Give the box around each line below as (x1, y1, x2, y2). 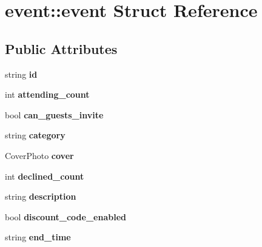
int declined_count (5, 169, 84, 182)
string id (5, 67, 38, 80)
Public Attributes (5, 39, 118, 58)
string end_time (5, 231, 71, 243)
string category (5, 129, 65, 141)
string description (5, 190, 76, 203)
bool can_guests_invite (5, 108, 104, 121)
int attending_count (5, 88, 90, 101)
